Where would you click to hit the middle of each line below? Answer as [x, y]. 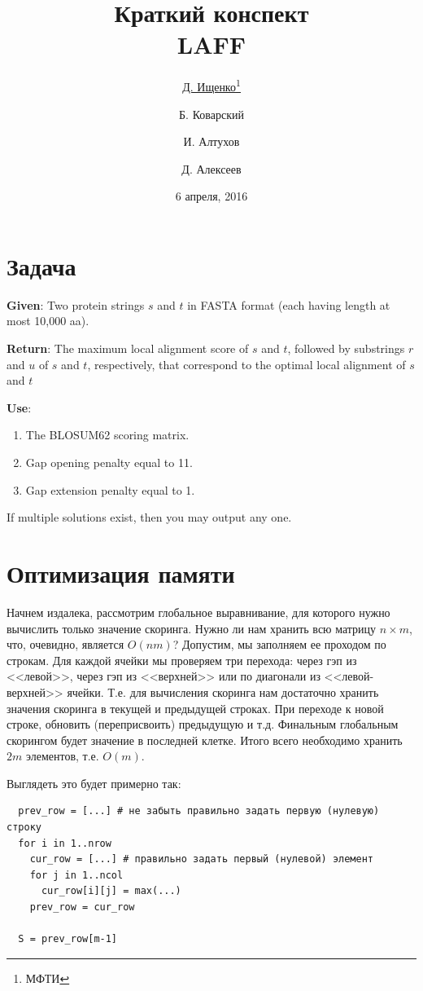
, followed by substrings [346, 348]
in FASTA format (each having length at [289, 304]
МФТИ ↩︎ [48, 978]
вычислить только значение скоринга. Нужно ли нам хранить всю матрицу [192, 628]
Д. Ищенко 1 [211, 85]
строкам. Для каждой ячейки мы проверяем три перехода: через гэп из [182, 660]
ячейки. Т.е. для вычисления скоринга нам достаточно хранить [223, 691]
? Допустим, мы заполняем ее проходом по [279, 644]
